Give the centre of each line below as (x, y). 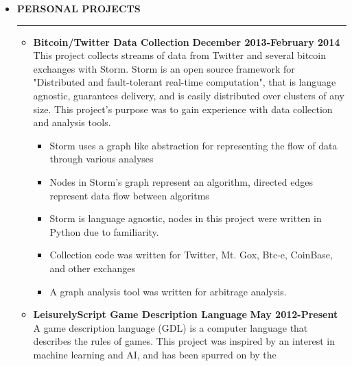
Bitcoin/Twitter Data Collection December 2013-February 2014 (187, 41)
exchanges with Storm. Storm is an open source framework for (164, 68)
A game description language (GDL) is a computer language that (171, 327)
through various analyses (102, 159)
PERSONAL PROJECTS (79, 8)
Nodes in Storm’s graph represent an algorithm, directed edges (181, 181)
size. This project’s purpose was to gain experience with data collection (183, 109)
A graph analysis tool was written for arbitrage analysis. (168, 291)
